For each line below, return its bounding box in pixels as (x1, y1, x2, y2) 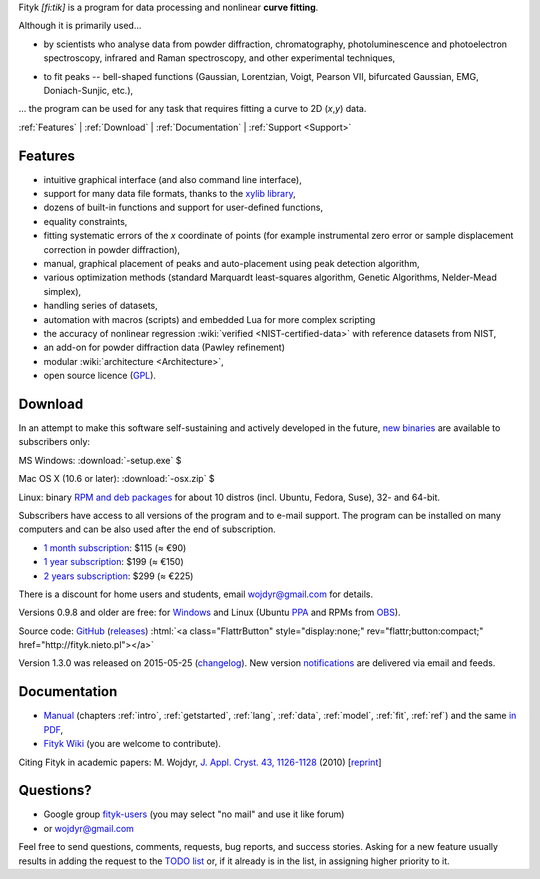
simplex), (43, 285, 82, 297)
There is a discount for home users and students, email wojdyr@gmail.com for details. (18, 588, 374, 600)
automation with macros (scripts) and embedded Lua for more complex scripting (43, 313, 376, 325)
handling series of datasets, (43, 300, 159, 312)
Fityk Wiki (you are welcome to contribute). (43, 738, 222, 750)
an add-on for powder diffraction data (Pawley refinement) (43, 341, 285, 354)
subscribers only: (18, 436, 90, 448)
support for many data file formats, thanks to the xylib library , (43, 188, 297, 200)
